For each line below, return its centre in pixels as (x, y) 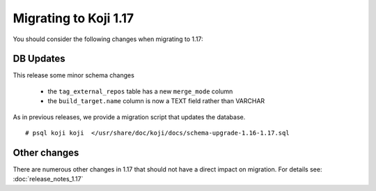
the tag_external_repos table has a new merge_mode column (140, 91)
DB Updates (39, 59)
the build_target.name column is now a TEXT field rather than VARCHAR (156, 101)
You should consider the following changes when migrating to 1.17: (108, 39)
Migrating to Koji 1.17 (73, 18)
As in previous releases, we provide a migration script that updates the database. (129, 117)
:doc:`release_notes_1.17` (48, 179)
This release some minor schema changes (74, 75)
